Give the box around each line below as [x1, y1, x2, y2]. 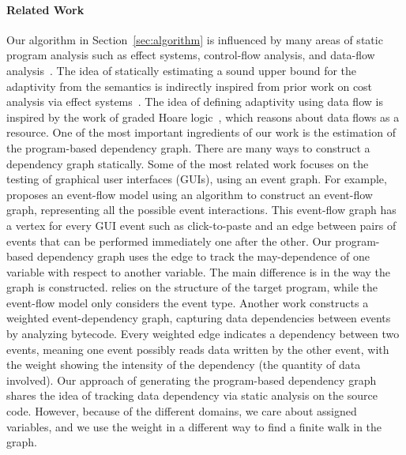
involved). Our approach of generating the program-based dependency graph [6, 371, 377, 388]
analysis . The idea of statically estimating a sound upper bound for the [6, 62, 357, 78]
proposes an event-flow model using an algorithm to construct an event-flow [6, 186, 373, 202]
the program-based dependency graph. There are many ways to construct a [6, 139, 370, 156]
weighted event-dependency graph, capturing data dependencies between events [6, 310, 391, 326]
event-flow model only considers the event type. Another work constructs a [6, 294, 369, 310]
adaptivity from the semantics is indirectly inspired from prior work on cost [6, 77, 373, 94]
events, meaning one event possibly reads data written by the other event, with [6, 340, 389, 357]
